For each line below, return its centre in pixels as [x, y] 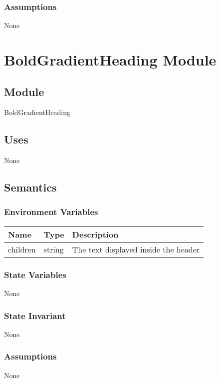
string [54, 249]
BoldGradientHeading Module [110, 59]
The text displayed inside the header [136, 249]
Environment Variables [51, 212]
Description [95, 234]
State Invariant [35, 315]
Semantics [30, 187]
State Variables [35, 274]
